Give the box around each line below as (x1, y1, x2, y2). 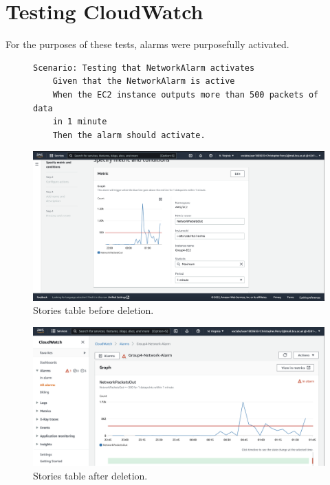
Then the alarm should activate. (52, 130, 206, 140)
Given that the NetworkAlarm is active (52, 76, 235, 87)
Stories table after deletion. (33, 468, 148, 482)
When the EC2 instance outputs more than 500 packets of (52, 89, 319, 100)
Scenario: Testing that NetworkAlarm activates (33, 63, 255, 73)
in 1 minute (52, 117, 107, 127)
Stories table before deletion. (33, 303, 154, 317)
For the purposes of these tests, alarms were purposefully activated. (5, 37, 289, 52)
